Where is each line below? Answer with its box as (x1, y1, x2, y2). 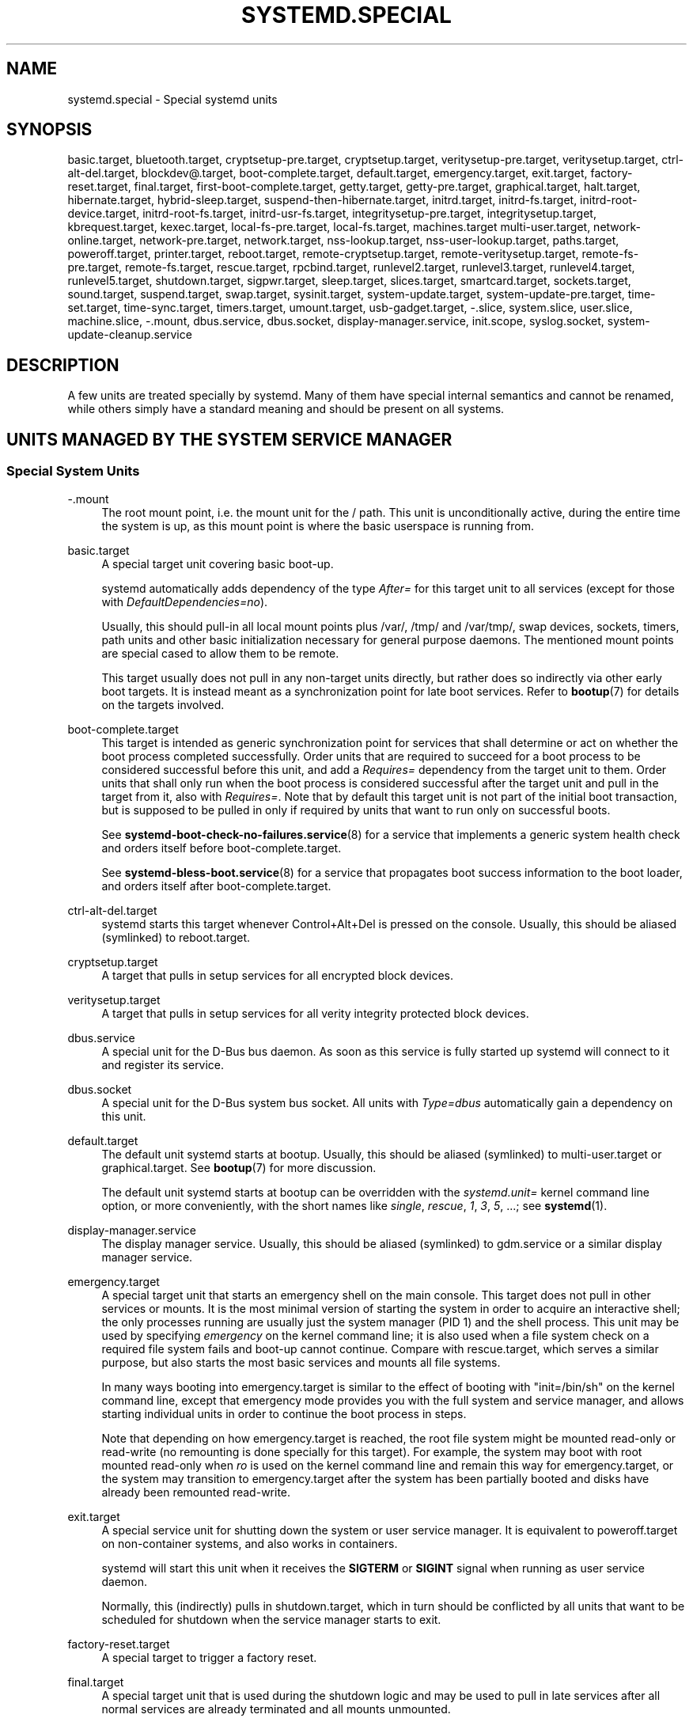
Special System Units (6, 463, 140, 480)
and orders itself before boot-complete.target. (101, 840, 342, 855)
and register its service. (101, 1057, 225, 1072)
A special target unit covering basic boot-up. (101, 556, 334, 571)
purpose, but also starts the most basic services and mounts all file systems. (101, 1355, 501, 1369)
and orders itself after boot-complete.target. (101, 878, 331, 893)
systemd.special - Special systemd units (67, 92, 278, 106)
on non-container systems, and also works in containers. (101, 1536, 398, 1550)
